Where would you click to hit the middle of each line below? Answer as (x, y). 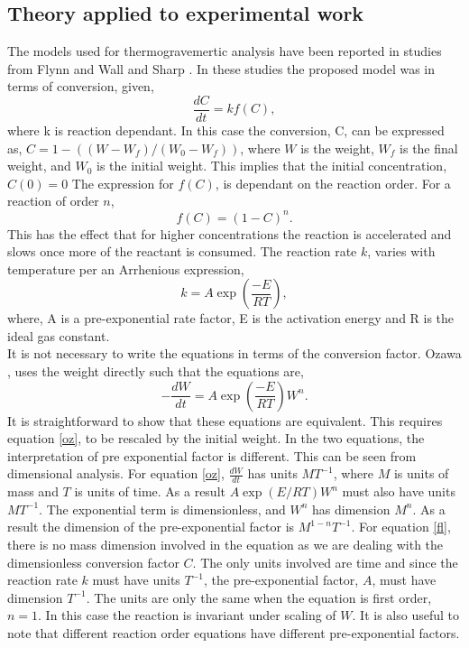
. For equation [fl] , (401, 527)
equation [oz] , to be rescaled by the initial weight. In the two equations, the (216, 438)
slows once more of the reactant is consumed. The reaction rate (182, 251)
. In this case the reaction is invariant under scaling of (187, 615)
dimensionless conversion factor (93, 562)
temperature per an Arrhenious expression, (126, 268)
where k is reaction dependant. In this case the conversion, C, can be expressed (226, 130)
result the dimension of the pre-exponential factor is (151, 527)
